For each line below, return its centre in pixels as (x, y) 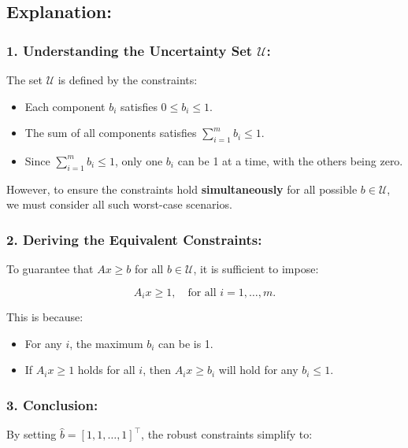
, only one (139, 160)
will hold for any (258, 370)
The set (24, 80)
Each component (65, 106)
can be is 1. (186, 343)
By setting (32, 434)
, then (157, 370)
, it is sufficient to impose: (256, 269)
